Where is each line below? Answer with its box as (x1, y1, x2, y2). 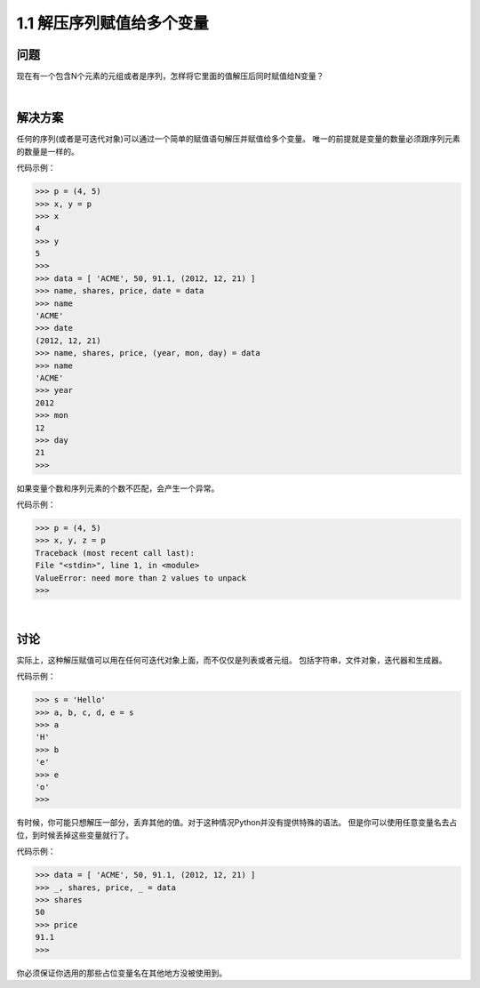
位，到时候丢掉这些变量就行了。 (16, 830, 133, 840)
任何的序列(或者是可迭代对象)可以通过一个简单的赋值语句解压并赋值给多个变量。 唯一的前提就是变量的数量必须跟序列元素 (16, 133, 461, 144)
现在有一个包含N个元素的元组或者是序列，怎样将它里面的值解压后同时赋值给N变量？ (16, 71, 324, 82)
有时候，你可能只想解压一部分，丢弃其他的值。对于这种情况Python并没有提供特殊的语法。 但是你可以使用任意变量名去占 (16, 817, 458, 828)
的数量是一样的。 (16, 146, 79, 157)
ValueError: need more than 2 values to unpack (35, 573, 246, 582)
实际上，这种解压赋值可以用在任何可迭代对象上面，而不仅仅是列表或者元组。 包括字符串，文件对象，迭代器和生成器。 (16, 655, 447, 665)
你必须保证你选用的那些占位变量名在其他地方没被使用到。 (16, 968, 227, 978)
